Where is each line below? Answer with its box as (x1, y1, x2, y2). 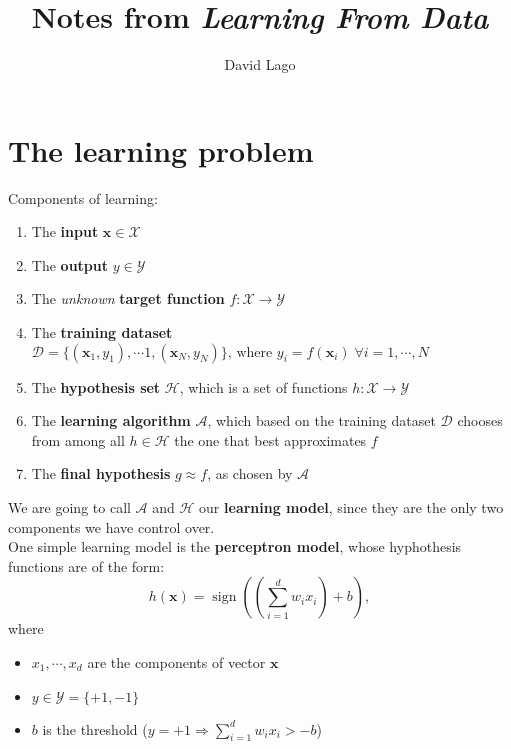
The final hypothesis (31, 463, 171, 484)
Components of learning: (8, 187, 158, 208)
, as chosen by (207, 463, 293, 484)
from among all (31, 429, 125, 450)
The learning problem (8, 129, 314, 170)
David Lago (224, 54, 296, 75)
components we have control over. (8, 516, 215, 537)
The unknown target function (31, 288, 225, 309)
